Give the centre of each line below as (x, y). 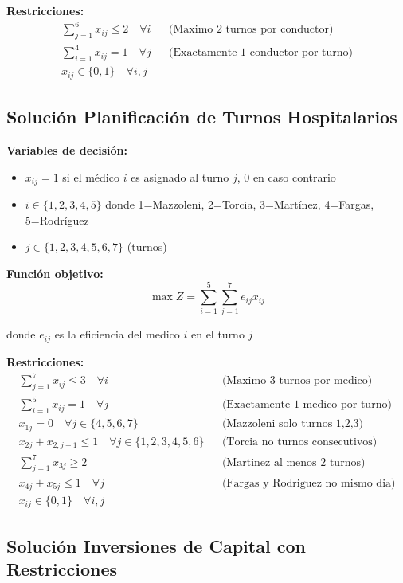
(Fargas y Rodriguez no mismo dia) (309, 483)
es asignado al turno (180, 176)
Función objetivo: (55, 273)
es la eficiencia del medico (117, 334)
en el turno (217, 334)
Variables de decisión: (67, 149)
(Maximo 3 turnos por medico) (297, 381)
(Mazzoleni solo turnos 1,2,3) (293, 424)
